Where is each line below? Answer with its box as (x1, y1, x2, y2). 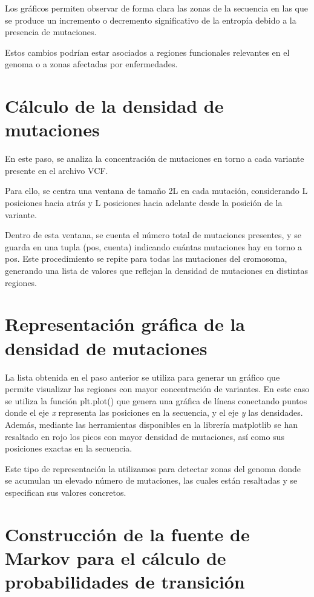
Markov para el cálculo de (5, 545, 226, 570)
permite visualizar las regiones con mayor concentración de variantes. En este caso (5, 382, 310, 395)
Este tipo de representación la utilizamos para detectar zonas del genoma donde (5, 462, 301, 475)
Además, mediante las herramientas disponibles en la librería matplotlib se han (5, 418, 298, 430)
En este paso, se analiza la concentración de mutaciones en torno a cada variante (5, 152, 304, 165)
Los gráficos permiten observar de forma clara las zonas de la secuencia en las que (5, 2, 309, 14)
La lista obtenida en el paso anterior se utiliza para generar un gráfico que (5, 370, 280, 383)
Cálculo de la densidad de (5, 93, 224, 118)
